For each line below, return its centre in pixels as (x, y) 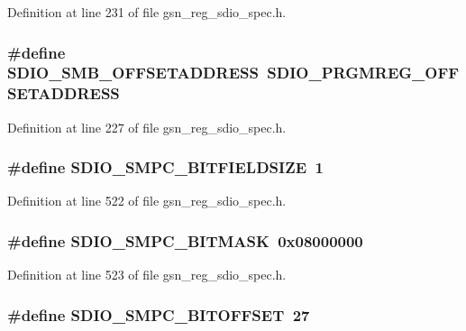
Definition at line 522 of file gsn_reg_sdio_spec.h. (147, 201)
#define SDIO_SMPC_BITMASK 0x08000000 (185, 240)
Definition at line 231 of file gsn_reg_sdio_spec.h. (147, 12)
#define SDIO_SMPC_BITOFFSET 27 (159, 314)
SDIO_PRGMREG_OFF (363, 73)
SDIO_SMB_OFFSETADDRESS (133, 73)
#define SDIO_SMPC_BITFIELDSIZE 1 (165, 167)
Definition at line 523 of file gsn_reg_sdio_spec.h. (147, 275)
